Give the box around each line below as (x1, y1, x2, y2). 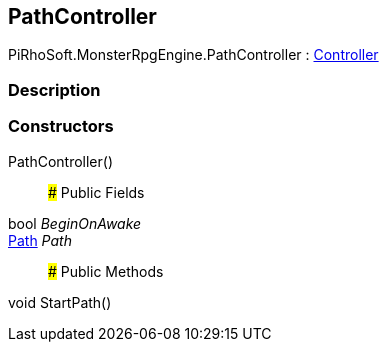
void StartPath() (8, 293, 112, 311)
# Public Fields (48, 183, 145, 201)
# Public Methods (48, 262, 164, 280)
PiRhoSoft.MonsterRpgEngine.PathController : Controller (8, 46, 379, 64)
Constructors (8, 116, 114, 137)
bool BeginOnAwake (8, 214, 142, 232)
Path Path (8, 231, 72, 249)
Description (8, 79, 101, 100)
